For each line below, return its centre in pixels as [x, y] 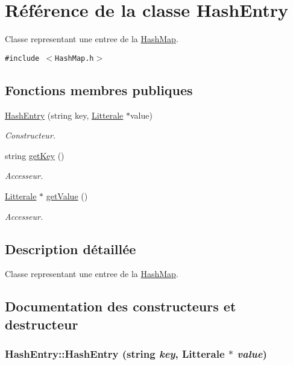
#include [22, 58]
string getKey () [35, 155]
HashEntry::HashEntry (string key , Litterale [115, 354]
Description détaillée [71, 248]
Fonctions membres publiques [99, 89]
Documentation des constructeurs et [121, 306]
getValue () [67, 195]
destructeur [42, 324]
